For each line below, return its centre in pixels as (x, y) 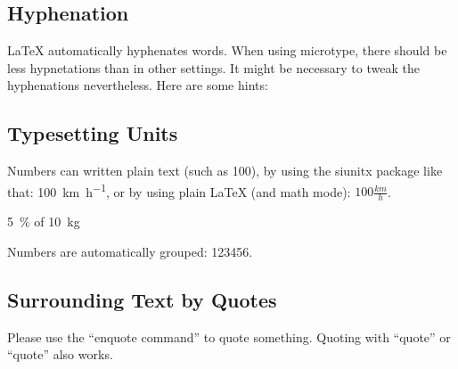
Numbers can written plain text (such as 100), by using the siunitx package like (225, 171)
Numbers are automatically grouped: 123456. (130, 251)
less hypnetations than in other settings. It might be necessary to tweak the (213, 67)
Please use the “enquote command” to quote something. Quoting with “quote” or (229, 336)
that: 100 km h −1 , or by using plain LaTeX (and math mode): (179, 190)
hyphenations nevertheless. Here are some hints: (138, 85)
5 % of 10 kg (44, 221)
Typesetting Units (93, 133)
